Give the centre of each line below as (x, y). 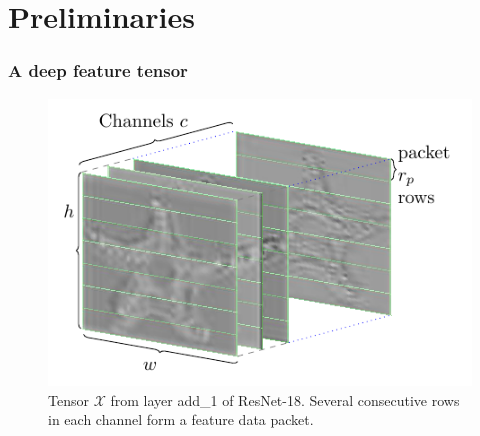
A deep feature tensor (98, 70)
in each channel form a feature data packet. (181, 419)
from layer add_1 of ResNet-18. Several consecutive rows (285, 399)
